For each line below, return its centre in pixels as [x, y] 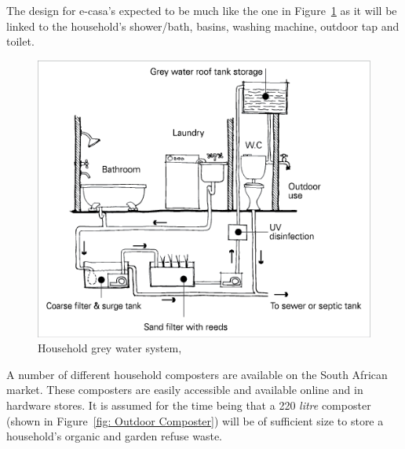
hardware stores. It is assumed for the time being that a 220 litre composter [189, 405]
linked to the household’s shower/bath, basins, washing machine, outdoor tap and [203, 26]
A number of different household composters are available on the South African [197, 374]
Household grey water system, [110, 348]
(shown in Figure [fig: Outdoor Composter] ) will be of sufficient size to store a [195, 420]
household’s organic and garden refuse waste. [114, 436]
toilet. [20, 41]
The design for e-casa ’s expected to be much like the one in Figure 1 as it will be [202, 10]
